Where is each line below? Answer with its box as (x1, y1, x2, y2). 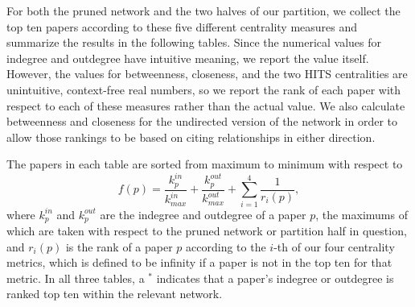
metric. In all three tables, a (6, 269, 145, 286)
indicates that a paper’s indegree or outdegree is (156, 269, 394, 286)
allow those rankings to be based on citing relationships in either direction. (6, 128, 376, 145)
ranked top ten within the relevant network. (6, 285, 223, 302)
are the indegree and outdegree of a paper (100, 205, 306, 222)
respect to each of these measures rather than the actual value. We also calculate (6, 97, 405, 114)
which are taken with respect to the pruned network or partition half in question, (6, 222, 407, 239)
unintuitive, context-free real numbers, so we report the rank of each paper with (6, 81, 401, 97)
